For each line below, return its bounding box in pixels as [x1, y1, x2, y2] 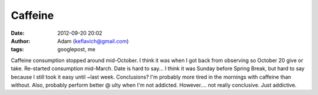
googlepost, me [57, 46, 95, 53]
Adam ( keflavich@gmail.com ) [57, 37, 129, 44]
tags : [11, 46, 24, 53]
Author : [11, 37, 31, 44]
